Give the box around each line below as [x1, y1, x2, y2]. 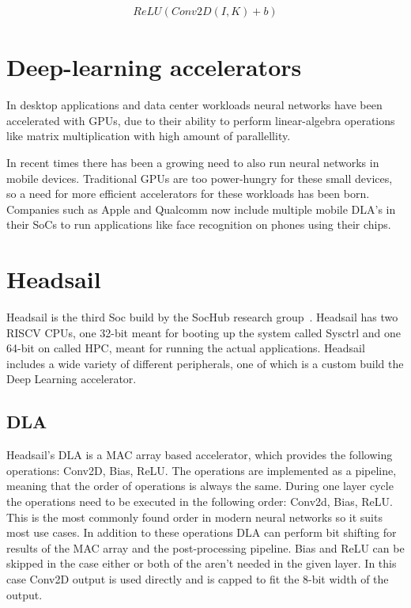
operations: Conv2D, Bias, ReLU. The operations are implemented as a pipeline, [6, 462, 397, 478]
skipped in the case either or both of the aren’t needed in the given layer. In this [6, 555, 397, 572]
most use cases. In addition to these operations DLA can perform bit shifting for [6, 524, 397, 541]
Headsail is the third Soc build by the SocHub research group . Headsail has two [6, 309, 398, 325]
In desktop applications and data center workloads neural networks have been [6, 97, 383, 113]
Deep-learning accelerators [6, 51, 302, 83]
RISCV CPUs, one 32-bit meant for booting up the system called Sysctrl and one [6, 324, 401, 340]
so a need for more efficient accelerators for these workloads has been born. [6, 185, 370, 202]
